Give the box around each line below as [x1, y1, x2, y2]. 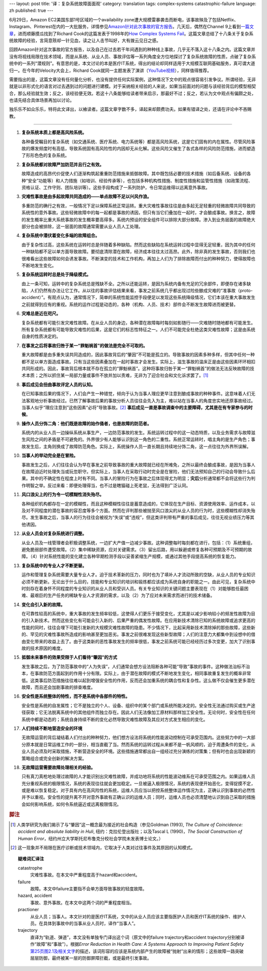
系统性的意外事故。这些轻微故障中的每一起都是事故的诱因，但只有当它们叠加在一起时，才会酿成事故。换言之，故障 [21, 209, 256, 215]
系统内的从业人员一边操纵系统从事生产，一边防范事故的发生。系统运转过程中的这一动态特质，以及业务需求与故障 [21, 430, 251, 436]
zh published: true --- [9, 7, 54, 13]
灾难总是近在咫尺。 [21, 310, 61, 316]
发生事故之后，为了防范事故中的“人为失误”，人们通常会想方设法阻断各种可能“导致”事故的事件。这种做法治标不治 [21, 664, 250, 669]
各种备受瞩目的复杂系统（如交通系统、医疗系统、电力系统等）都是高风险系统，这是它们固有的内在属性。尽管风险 [21, 139, 251, 145]
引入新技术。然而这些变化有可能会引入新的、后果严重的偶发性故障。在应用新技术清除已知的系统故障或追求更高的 [25, 617, 256, 623]
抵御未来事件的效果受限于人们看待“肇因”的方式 [21, 654, 118, 661]
